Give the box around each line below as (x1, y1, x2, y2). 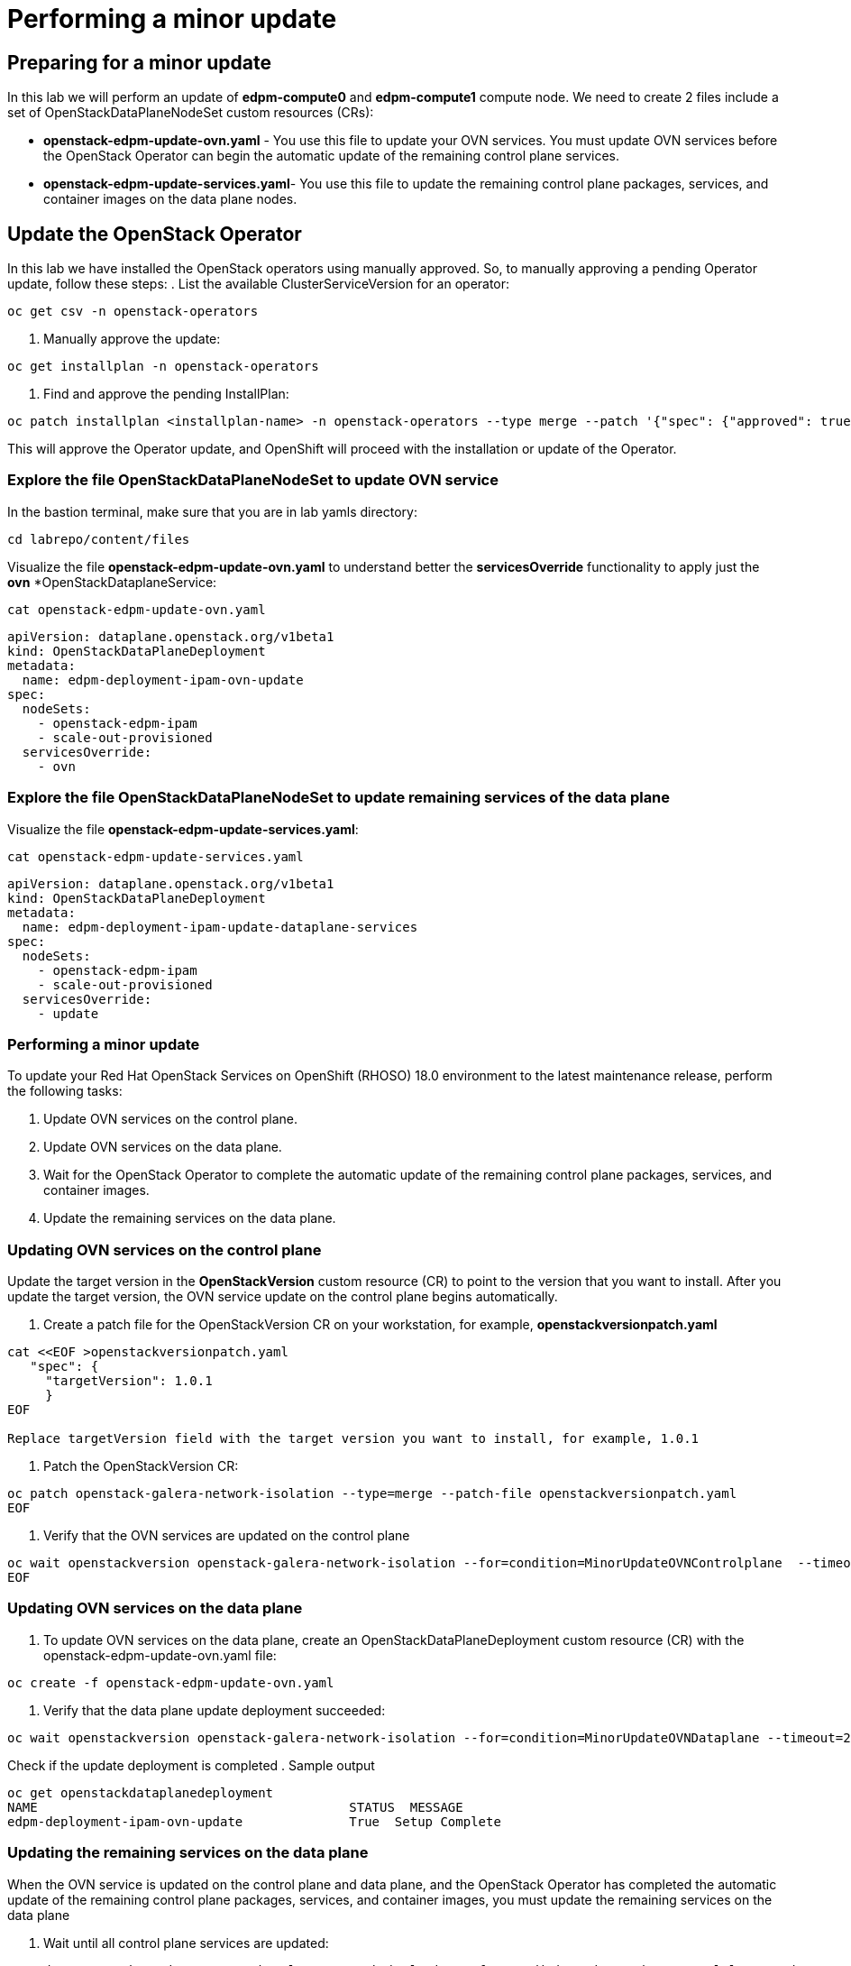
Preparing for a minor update (7, 51, 271, 74)
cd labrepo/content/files (7, 531, 190, 547)
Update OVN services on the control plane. (43, 1111, 297, 1127)
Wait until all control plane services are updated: (43, 1934, 329, 1951)
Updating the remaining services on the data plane (7, 1843, 369, 1862)
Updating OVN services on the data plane (7, 1599, 303, 1618)
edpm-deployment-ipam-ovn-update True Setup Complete (7, 1814, 501, 1829)
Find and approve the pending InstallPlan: (43, 386, 289, 402)
